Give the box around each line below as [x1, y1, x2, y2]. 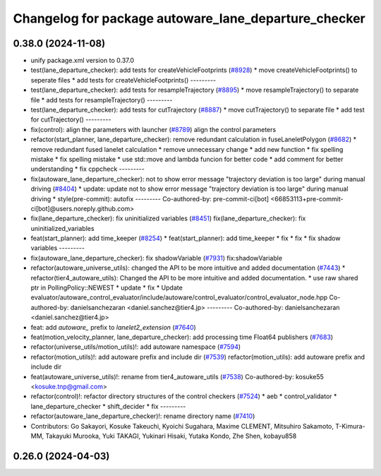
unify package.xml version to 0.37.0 [30, 56, 134, 65]
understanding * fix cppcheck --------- [30, 165, 145, 173]
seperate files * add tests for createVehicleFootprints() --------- [30, 76, 217, 84]
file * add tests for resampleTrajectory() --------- [30, 95, 173, 104]
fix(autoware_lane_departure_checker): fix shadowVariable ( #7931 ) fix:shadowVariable [30, 254, 282, 262]
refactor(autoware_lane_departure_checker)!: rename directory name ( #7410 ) [30, 412, 255, 420]
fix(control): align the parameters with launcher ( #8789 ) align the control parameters [30, 125, 277, 133]
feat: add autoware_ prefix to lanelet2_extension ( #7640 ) [30, 323, 197, 331]
